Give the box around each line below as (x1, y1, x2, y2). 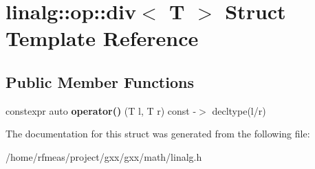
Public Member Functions (6, 71, 194, 92)
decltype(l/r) (212, 103, 266, 117)
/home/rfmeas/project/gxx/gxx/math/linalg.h (6, 149, 202, 164)
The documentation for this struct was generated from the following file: (6, 126, 310, 141)
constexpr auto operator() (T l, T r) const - (6, 103, 197, 117)
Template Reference (6, 24, 199, 52)
